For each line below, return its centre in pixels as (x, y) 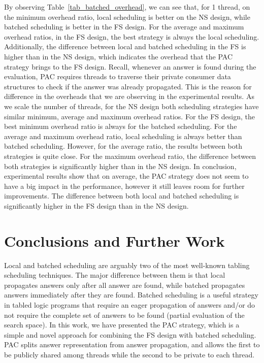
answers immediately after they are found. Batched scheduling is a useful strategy (131, 295)
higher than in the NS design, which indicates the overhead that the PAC (119, 56)
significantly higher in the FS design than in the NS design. (96, 205)
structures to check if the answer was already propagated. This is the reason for (128, 86)
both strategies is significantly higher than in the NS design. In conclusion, (120, 166)
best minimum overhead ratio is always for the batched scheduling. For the (121, 126)
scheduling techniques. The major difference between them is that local (115, 275)
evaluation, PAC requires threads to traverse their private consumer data (118, 76)
